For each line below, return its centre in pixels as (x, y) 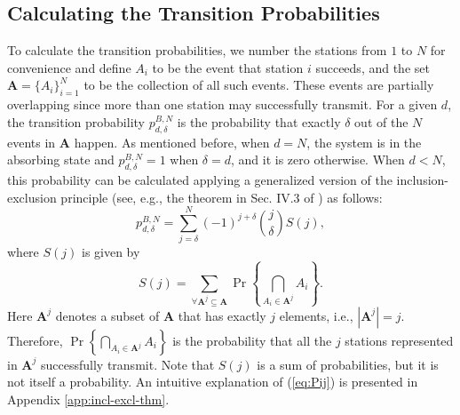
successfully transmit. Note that (128, 364)
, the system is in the (364, 142)
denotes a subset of (107, 315)
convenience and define (69, 67)
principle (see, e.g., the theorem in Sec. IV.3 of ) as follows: (222, 197)
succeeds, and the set (373, 67)
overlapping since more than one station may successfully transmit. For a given (222, 104)
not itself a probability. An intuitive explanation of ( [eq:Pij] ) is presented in (213, 382)
